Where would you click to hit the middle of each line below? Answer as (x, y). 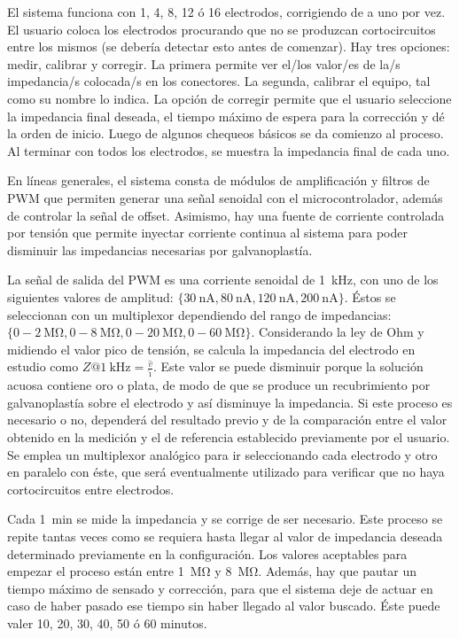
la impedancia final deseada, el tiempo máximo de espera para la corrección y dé (226, 116)
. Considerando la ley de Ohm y (338, 332)
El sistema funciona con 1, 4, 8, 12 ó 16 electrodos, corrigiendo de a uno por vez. (226, 12)
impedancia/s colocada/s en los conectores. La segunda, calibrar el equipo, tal (219, 81)
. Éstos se (370, 296)
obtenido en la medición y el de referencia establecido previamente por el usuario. (229, 436)
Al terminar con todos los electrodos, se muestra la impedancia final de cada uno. (229, 150)
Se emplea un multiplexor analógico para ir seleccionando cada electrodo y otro (222, 454)
